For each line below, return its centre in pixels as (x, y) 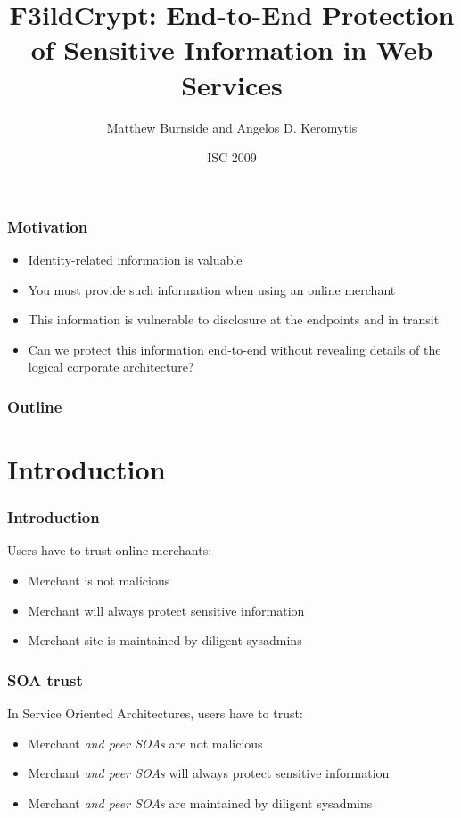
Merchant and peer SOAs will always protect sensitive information (209, 773)
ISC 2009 (232, 157)
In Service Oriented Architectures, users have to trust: (155, 712)
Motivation (48, 226)
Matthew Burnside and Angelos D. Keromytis (232, 127)
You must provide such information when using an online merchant (212, 289)
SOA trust (45, 679)
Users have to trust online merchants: (110, 550)
